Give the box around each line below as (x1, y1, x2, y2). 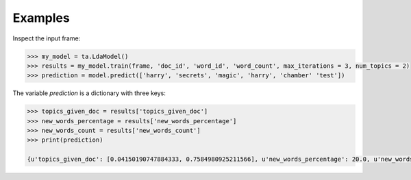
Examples (12, 10, 70, 25)
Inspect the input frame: (12, 34, 81, 42)
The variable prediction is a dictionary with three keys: (12, 89, 166, 97)
